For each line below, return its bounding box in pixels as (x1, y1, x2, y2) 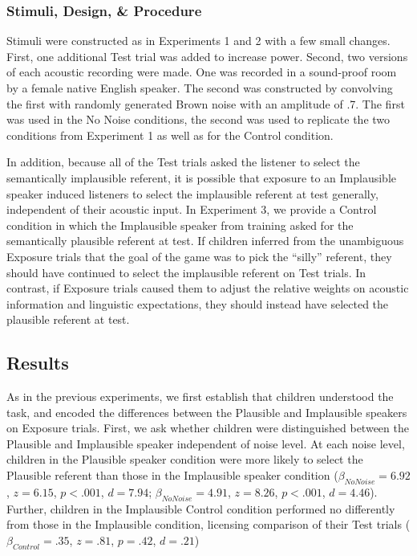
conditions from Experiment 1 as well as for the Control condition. (6, 126, 334, 143)
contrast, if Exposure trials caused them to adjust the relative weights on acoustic (6, 280, 409, 296)
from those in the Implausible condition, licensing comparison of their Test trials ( (6, 516, 411, 533)
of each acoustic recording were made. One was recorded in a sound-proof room (6, 63, 397, 80)
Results (6, 350, 69, 375)
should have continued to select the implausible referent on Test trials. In (6, 264, 366, 280)
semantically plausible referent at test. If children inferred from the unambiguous (6, 232, 404, 249)
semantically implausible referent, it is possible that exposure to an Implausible (6, 169, 396, 186)
